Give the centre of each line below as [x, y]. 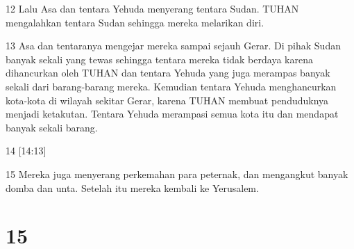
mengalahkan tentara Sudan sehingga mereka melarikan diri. [135, 22]
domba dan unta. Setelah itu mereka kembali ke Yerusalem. [132, 187]
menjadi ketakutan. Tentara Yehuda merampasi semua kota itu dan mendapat [172, 114]
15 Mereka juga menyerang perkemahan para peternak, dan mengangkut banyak [177, 174]
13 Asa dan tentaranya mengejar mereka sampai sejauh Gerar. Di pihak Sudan [173, 46]
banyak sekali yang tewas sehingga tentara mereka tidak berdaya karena [159, 59]
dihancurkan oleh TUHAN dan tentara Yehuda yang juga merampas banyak [168, 73]
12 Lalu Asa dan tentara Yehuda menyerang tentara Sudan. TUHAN [152, 8]
